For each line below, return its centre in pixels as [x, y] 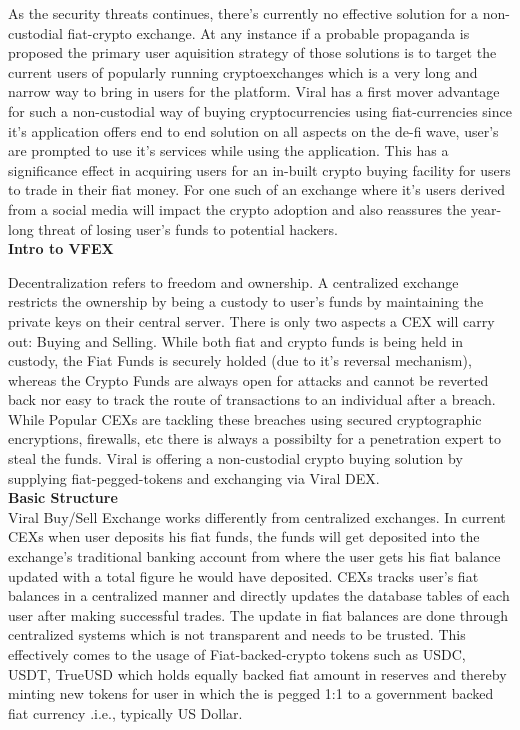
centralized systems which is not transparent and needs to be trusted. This [237, 634]
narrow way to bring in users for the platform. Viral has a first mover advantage [254, 91]
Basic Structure [63, 497]
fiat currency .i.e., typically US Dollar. [125, 712]
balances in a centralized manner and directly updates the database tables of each [259, 595]
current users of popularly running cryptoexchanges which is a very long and [243, 71]
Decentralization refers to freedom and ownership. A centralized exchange [233, 281]
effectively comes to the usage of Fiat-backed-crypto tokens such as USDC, [237, 654]
